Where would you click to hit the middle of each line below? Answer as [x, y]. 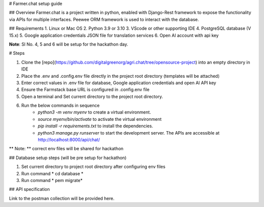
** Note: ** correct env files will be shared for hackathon [66, 149]
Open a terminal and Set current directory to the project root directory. [92, 96]
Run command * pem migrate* [52, 180]
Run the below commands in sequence [60, 106]
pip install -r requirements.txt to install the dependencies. [96, 126]
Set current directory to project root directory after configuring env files [93, 167]
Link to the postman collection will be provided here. [62, 198]
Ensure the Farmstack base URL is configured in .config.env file [86, 90]
